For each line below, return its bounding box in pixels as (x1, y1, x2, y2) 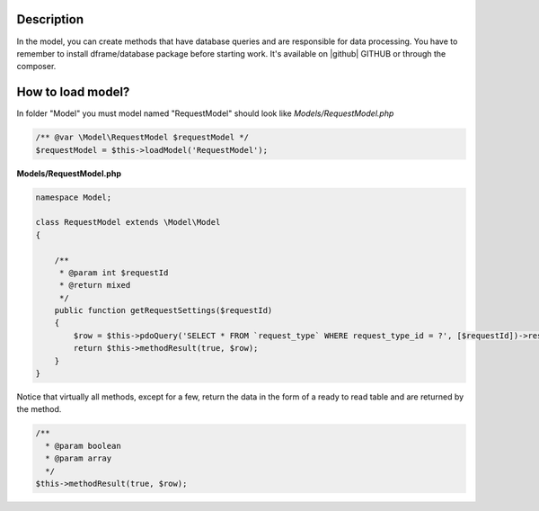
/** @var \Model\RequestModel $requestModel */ (35, 132, 249, 143)
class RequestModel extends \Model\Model (35, 217, 221, 228)
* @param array (45, 453, 112, 463)
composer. (16, 61, 57, 72)
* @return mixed (58, 280, 131, 291)
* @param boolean (45, 441, 121, 451)
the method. (16, 404, 62, 415)
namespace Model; (35, 192, 112, 202)
